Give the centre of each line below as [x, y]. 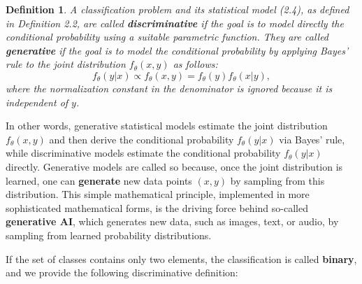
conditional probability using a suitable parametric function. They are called [167, 37]
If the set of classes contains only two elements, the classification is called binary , [181, 258]
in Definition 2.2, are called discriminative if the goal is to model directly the [175, 23]
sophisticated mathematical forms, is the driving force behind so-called [157, 207]
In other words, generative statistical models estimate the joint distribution [167, 126]
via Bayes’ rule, [312, 139]
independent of [37, 102]
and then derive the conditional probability [142, 139]
